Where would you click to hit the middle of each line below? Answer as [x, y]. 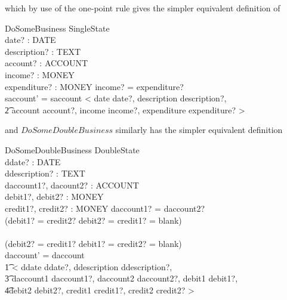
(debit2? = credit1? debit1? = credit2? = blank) [93, 243]
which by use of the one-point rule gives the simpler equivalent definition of [143, 8]
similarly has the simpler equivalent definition [199, 130]
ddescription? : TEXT [45, 173]
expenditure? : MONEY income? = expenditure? [94, 86]
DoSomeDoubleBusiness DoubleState [72, 149]
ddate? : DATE [33, 161]
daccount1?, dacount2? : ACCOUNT [72, 185]
